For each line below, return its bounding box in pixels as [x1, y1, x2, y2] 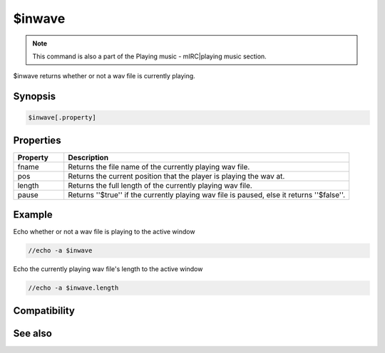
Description [68, 152, 109, 162]
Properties [13, 134, 61, 146]
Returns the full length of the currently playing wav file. [68, 180, 252, 190]
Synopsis [13, 90, 56, 102]
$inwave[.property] [28, 114, 96, 122]
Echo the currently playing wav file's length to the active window [13, 265, 203, 273]
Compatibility [13, 305, 75, 317]
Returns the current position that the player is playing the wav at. [68, 171, 285, 181]
